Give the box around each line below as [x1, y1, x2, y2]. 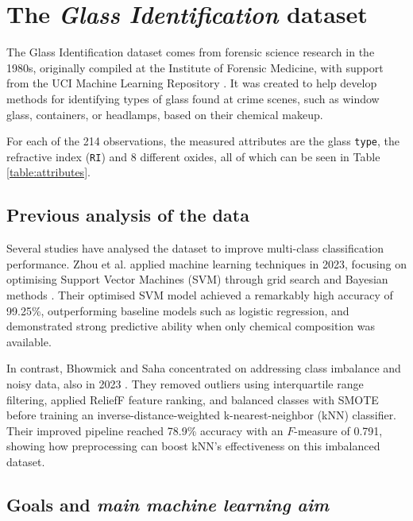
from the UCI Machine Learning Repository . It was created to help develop [6, 75, 377, 91]
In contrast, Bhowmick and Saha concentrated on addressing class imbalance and [6, 360, 401, 376]
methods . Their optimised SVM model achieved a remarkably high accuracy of [6, 286, 393, 303]
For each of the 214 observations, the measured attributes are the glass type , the [6, 133, 399, 149]
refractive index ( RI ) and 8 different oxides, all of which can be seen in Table [6, 148, 380, 164]
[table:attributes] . [6, 164, 91, 180]
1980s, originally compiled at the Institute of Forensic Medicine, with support [6, 59, 384, 75]
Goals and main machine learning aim [6, 492, 330, 516]
